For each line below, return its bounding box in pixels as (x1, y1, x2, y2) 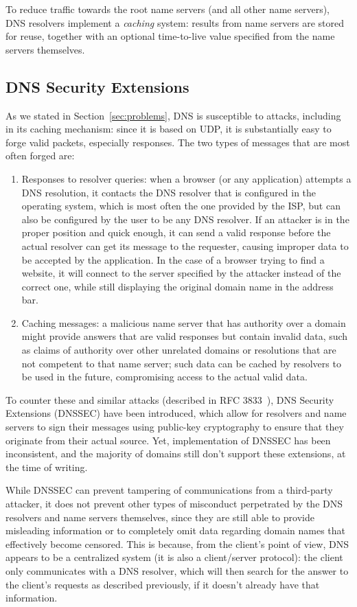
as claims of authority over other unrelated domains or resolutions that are (21, 343, 336, 357)
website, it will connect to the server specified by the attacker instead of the (21, 266, 341, 280)
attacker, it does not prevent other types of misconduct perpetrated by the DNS (5, 496, 343, 511)
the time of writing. (5, 459, 88, 474)
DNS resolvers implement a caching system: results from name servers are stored (5, 15, 345, 30)
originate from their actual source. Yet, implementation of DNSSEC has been (5, 433, 331, 447)
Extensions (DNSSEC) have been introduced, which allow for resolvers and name (5, 406, 347, 420)
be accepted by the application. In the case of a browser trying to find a (21, 252, 325, 266)
